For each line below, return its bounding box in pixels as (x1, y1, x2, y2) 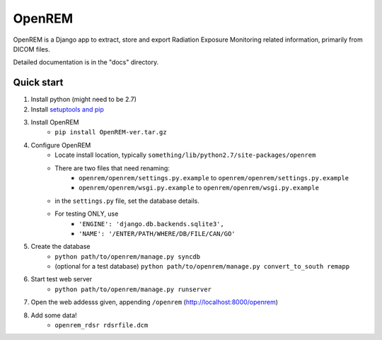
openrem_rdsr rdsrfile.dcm (54, 322, 149, 329)
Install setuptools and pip (30, 105, 104, 113)
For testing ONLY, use (54, 209, 119, 218)
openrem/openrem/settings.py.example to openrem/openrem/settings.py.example (79, 173, 349, 182)
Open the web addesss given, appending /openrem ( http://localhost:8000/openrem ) (30, 298, 279, 307)
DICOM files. (13, 45, 50, 53)
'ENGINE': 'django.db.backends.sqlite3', (79, 220, 224, 228)
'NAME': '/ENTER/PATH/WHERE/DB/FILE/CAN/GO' (79, 230, 236, 238)
